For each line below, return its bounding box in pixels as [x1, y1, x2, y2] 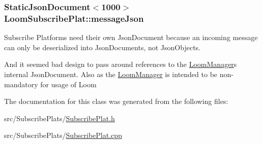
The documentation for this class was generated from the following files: [4, 96, 228, 106]
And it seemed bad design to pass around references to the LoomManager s [4, 59, 237, 69]
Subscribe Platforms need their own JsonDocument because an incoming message [4, 32, 258, 43]
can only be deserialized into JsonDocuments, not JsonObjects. [4, 42, 201, 52]
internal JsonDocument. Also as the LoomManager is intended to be [4, 68, 218, 79]
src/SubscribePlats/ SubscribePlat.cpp [4, 130, 122, 140]
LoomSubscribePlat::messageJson [4, 12, 144, 24]
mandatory [4, 79, 38, 89]
